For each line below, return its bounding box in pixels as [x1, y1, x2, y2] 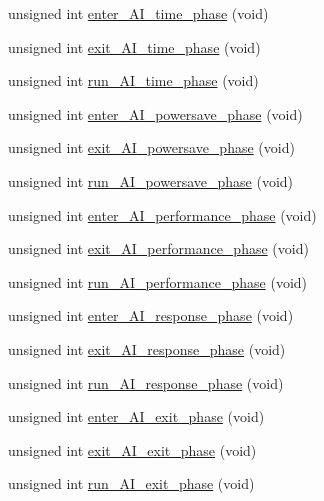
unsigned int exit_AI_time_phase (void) [8, 36, 261, 57]
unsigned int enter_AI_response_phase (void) [8, 305, 294, 326]
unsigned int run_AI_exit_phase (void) [8, 473, 255, 494]
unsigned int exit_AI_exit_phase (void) [8, 439, 257, 460]
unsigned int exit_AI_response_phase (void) [8, 338, 286, 359]
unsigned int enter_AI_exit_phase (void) [8, 406, 265, 427]
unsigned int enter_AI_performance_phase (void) [8, 204, 317, 225]
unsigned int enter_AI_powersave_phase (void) [8, 103, 303, 124]
